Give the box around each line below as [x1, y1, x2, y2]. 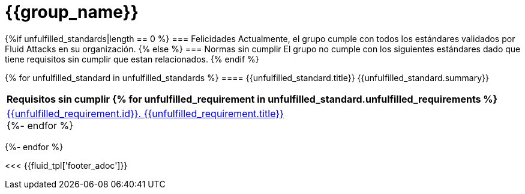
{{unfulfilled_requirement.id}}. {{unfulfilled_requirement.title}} [7, 107, 284, 120]
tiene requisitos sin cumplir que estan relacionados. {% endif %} [5, 53, 259, 64]
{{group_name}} [5, 2, 139, 22]
